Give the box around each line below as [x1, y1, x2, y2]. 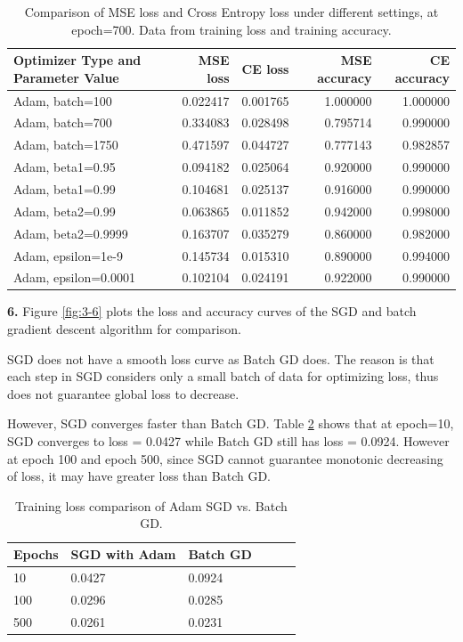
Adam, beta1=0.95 [13, 158, 116, 176]
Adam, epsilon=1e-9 [13, 246, 123, 264]
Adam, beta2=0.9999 [13, 223, 128, 242]
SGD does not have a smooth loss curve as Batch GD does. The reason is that [7, 349, 435, 368]
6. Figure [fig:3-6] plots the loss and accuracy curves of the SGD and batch [7, 302, 417, 321]
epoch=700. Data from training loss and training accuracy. [71, 20, 392, 38]
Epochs [13, 545, 59, 563]
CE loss [241, 59, 289, 77]
